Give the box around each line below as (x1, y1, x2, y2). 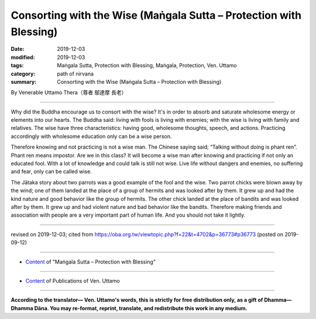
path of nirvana (57, 70, 94, 77)
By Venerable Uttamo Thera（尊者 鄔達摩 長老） (11, 89, 127, 96)
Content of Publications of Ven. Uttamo (25, 277, 120, 284)
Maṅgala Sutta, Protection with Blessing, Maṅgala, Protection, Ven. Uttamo (57, 62, 237, 69)
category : (11, 70, 36, 77)
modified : (11, 53, 35, 61)
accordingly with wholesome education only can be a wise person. (11, 132, 172, 140)
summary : (11, 78, 37, 85)
